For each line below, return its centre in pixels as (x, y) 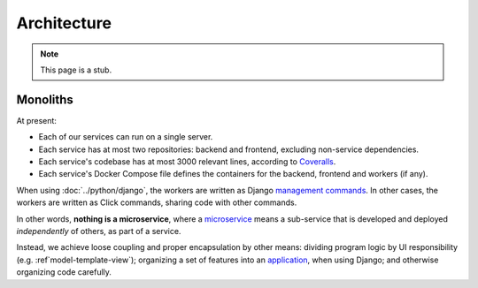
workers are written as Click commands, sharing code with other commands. (157, 202)
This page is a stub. (76, 70)
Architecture (64, 23)
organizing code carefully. (64, 272)
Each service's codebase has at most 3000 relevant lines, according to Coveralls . (187, 162)
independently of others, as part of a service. (99, 231)
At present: (37, 120)
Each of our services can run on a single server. (126, 137)
